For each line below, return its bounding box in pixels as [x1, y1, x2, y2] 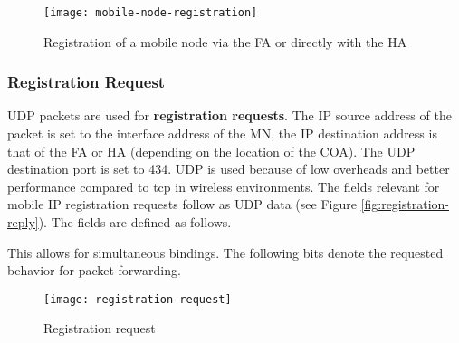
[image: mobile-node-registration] [43, 6, 258, 19]
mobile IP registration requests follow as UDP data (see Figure [7, 195, 357, 214]
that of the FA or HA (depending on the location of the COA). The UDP [7, 141, 416, 160]
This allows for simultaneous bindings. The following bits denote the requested [7, 243, 444, 262]
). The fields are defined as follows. [38, 213, 232, 232]
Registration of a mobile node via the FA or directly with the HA [43, 32, 407, 51]
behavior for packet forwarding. [7, 261, 181, 280]
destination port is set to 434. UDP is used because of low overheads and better [7, 159, 450, 178]
